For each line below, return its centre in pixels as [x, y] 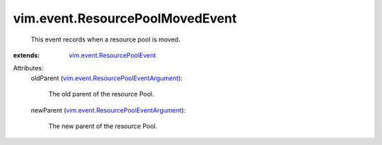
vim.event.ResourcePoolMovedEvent [125, 18]
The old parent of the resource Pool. [102, 94]
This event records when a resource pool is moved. [105, 39]
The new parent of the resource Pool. [103, 126]
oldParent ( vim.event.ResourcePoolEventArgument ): [107, 78]
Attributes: [28, 68]
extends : [27, 55]
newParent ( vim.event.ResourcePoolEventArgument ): [108, 110]
